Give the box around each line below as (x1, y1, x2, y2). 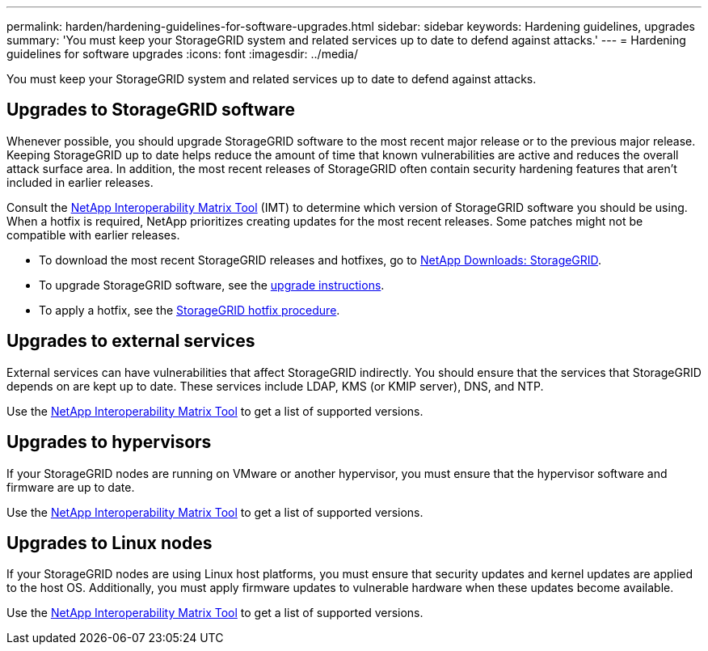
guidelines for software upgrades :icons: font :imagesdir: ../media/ (6, 47, 358, 61)
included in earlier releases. (6, 175, 154, 189)
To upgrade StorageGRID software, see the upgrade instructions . (39, 277, 385, 292)
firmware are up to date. (6, 480, 135, 494)
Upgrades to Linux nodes (6, 532, 213, 553)
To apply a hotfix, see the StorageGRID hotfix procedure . (39, 302, 340, 317)
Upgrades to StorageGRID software (6, 99, 295, 120)
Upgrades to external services (6, 331, 255, 352)
